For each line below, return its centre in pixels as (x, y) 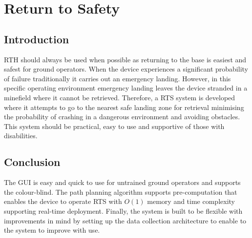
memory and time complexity (191, 201)
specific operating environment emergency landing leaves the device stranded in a (126, 88)
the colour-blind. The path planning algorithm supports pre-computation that (121, 192)
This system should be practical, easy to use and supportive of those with (114, 126)
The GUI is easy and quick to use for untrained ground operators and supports (122, 182)
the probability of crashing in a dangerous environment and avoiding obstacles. (122, 117)
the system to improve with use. (52, 230)
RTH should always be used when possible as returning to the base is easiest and (125, 59)
